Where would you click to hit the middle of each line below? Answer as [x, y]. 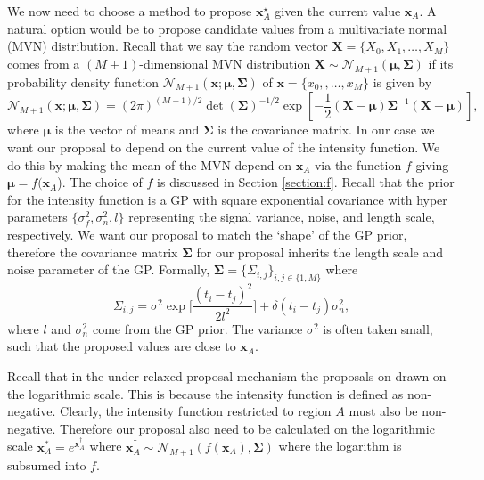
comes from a [44, 63]
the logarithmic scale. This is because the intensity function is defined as [205, 393]
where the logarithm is [340, 446]
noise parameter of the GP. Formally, [109, 269]
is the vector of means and [127, 130]
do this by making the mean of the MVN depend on [149, 164]
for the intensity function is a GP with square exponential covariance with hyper [227, 199]
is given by [402, 81]
